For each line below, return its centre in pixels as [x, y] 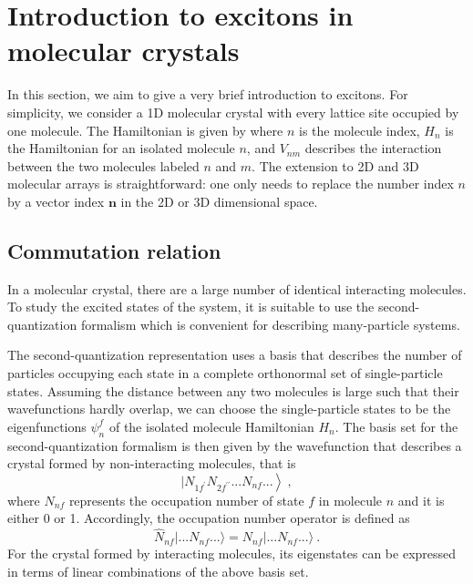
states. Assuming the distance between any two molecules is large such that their [233, 390]
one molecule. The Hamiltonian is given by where [145, 130]
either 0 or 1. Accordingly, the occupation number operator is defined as [209, 518]
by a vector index [56, 201]
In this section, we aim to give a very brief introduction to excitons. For [208, 94]
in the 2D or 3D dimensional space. [219, 201]
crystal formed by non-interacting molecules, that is [152, 463]
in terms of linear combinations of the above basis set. [158, 571]
